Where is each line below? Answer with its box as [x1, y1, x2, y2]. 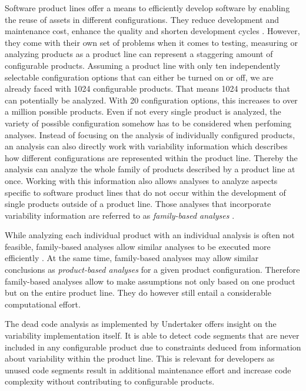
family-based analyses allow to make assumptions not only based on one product [5, 275, 295, 287]
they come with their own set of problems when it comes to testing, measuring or [5, 36, 298, 48]
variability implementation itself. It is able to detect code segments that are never [5, 329, 300, 342]
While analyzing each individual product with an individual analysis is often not [5, 229, 295, 241]
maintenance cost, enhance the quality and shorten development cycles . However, [5, 25, 300, 37]
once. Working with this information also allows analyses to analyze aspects [5, 174, 278, 186]
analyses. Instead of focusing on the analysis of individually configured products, [5, 128, 295, 141]
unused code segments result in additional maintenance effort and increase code [5, 363, 291, 376]
